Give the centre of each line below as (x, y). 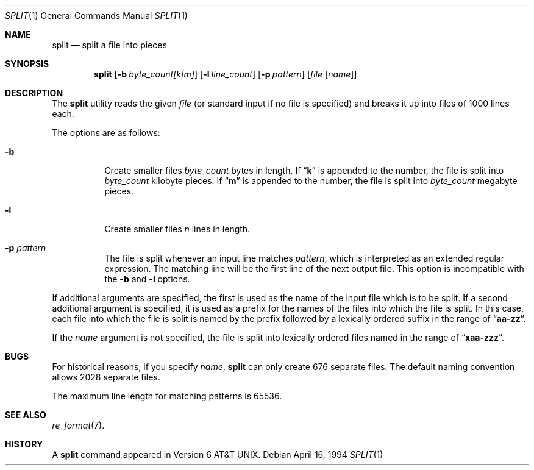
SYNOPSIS (27, 64)
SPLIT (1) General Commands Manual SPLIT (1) (96, 16)
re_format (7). (78, 425)
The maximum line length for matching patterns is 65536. (167, 396)
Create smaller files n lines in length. (177, 229)
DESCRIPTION (34, 93)
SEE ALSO (26, 415)
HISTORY (24, 444)
